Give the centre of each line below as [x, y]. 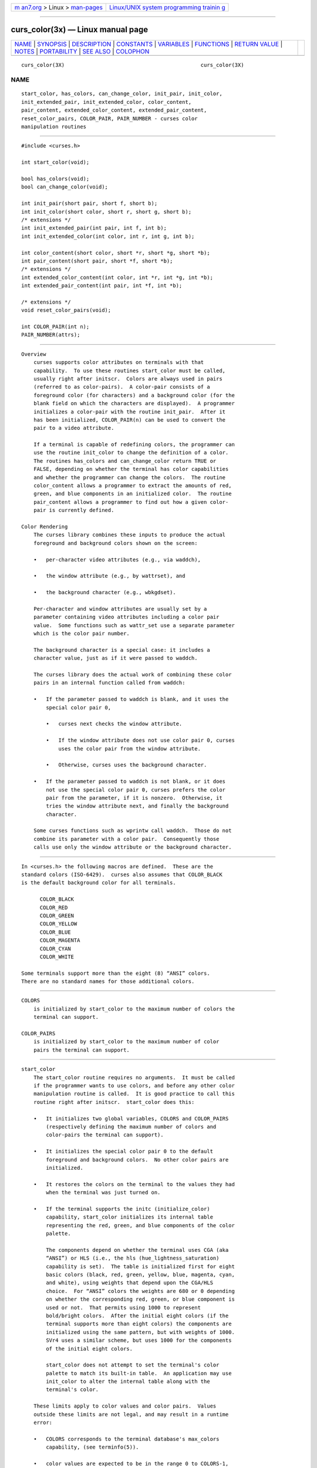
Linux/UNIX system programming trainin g [167, 7]
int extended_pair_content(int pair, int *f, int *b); [102, 286]
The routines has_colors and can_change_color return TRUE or [125, 461]
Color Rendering [45, 526]
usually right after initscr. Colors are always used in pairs [128, 378]
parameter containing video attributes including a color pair [126, 617]
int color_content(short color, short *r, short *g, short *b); [116, 253]
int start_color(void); [55, 162]
